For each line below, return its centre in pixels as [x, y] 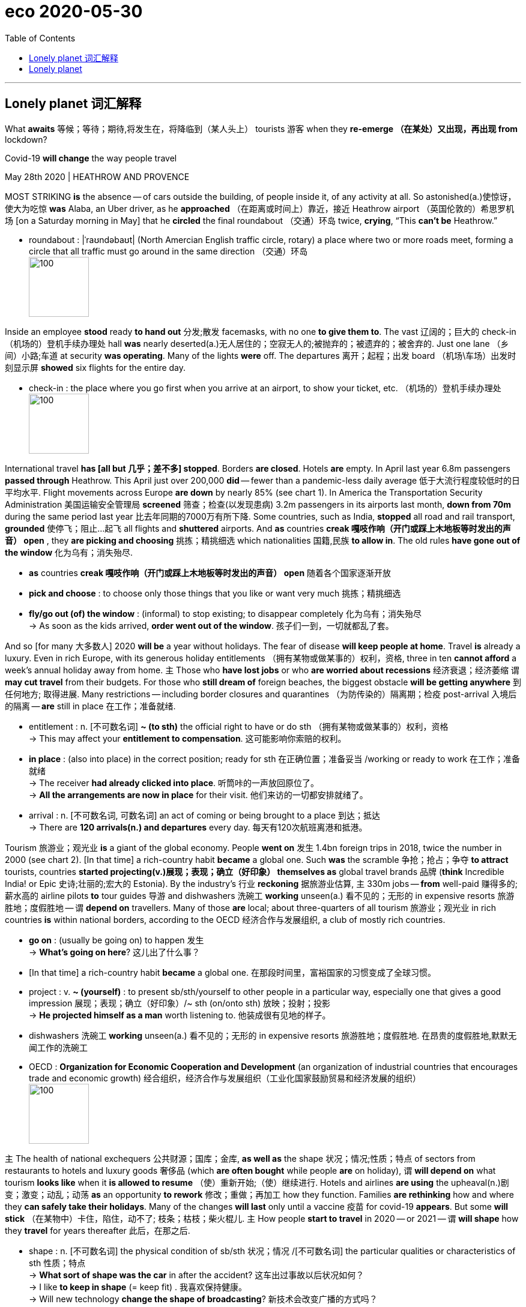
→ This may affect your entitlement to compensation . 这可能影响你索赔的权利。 [188, 738]
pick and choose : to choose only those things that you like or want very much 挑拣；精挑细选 [215, 593]
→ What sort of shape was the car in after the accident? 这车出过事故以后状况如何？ [197, 1275]
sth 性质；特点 [57, 1263]
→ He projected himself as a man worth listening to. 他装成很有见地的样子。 [180, 1015]
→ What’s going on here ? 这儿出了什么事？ [115, 952]
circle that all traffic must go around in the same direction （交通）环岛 [168, 251]
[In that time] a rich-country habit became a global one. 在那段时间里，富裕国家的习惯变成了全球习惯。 [232, 972]
